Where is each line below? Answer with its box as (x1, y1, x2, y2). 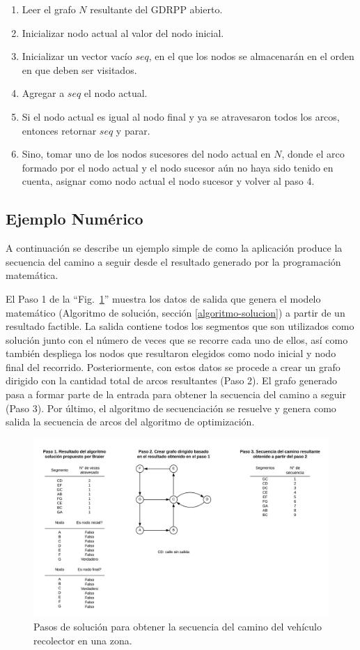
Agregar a (22, 86, 65, 100)
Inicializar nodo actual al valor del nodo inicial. (22, 25, 224, 40)
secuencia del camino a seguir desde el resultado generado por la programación (6, 254, 341, 269)
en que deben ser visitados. (22, 62, 137, 77)
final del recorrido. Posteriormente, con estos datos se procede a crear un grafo (6, 359, 341, 374)
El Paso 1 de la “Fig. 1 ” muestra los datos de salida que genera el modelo (6, 291, 321, 305)
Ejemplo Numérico (6, 208, 143, 229)
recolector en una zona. (33, 633, 132, 647)
